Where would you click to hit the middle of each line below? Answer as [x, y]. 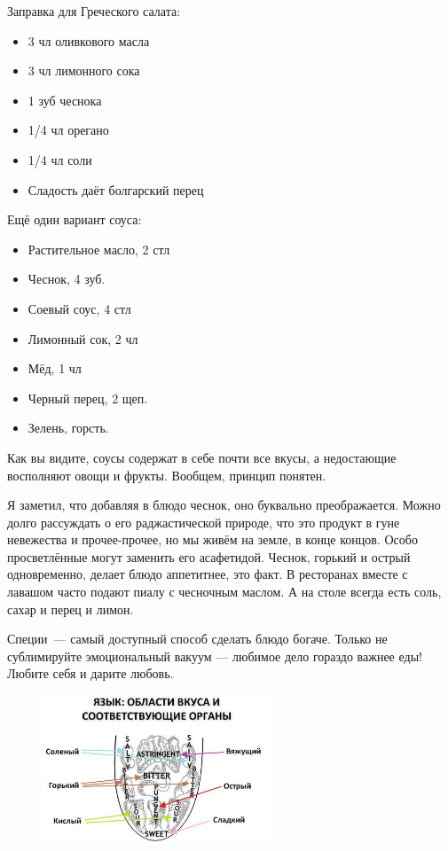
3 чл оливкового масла [89, 40]
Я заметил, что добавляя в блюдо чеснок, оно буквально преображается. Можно [224, 505]
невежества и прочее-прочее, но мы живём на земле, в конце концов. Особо [212, 539]
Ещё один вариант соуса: [75, 219]
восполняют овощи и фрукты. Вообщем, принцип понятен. [167, 475]
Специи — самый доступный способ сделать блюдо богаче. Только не [197, 639]
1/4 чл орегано [68, 130]
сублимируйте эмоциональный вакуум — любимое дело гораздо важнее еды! [215, 656]
